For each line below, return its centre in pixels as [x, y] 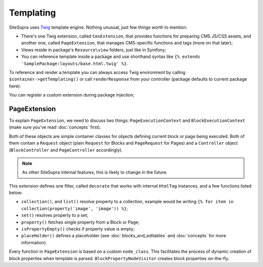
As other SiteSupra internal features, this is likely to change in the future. [95, 172]
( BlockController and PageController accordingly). [66, 150]
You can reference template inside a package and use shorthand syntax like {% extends [111, 57]
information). [34, 242]
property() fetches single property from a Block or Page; [80, 222]
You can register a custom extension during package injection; [72, 95]
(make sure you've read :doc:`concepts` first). [55, 127]
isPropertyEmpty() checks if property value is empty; [78, 229]
